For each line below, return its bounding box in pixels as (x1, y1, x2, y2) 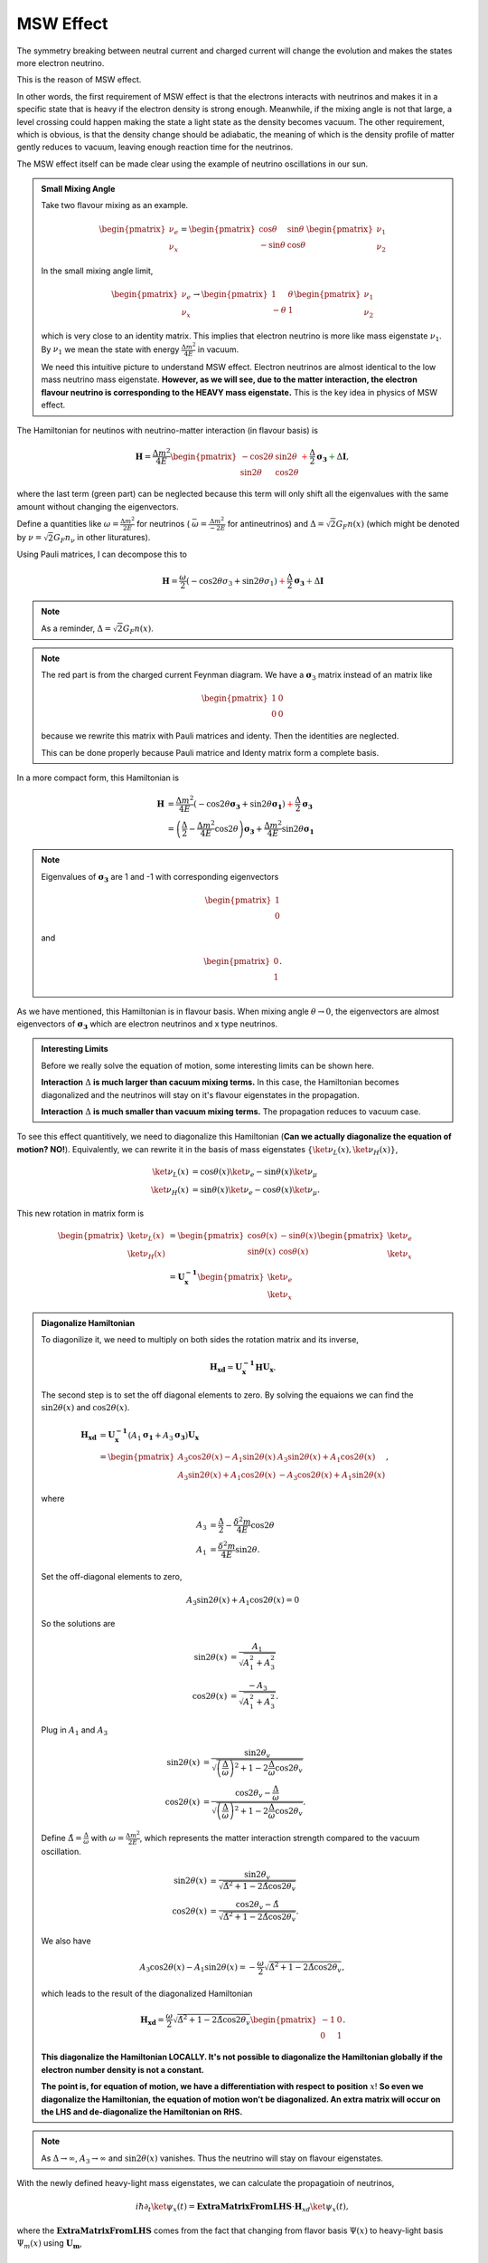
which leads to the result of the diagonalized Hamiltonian (41, 1988, 253, 1999)
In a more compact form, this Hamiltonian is (16, 772, 180, 783)
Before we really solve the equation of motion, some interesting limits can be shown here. (41, 1060, 374, 1071)
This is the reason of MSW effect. (16, 74, 142, 85)
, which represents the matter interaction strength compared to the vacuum (139, 1832, 420, 1843)
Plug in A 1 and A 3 (41, 1724, 108, 1738)
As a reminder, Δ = (41, 623, 112, 634)
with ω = (90, 1832, 125, 1843)
